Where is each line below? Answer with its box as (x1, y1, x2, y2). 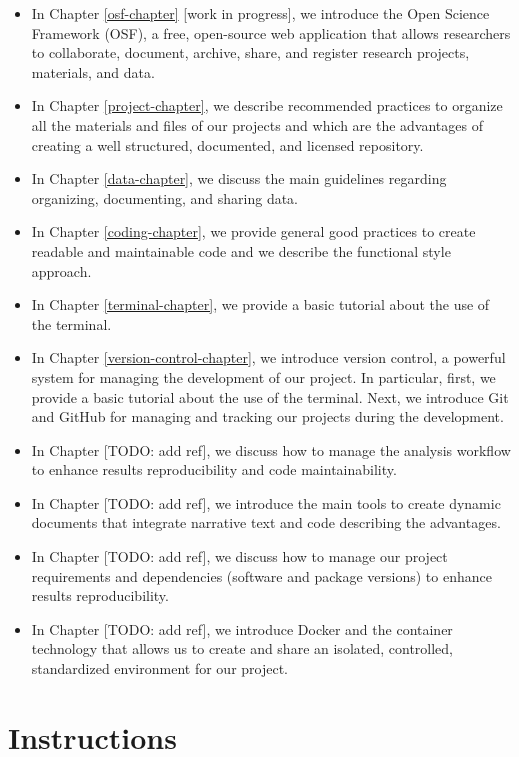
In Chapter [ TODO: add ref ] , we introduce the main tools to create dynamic (31, 492, 501, 513)
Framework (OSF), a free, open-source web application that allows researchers (31, 22, 511, 43)
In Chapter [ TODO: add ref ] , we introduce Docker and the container (31, 618, 453, 639)
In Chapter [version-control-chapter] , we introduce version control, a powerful (31, 347, 506, 368)
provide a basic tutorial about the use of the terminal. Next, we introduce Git (31, 386, 509, 407)
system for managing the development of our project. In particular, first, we (31, 366, 496, 387)
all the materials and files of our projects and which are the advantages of (31, 114, 483, 135)
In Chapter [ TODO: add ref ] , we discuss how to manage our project (31, 546, 448, 567)
